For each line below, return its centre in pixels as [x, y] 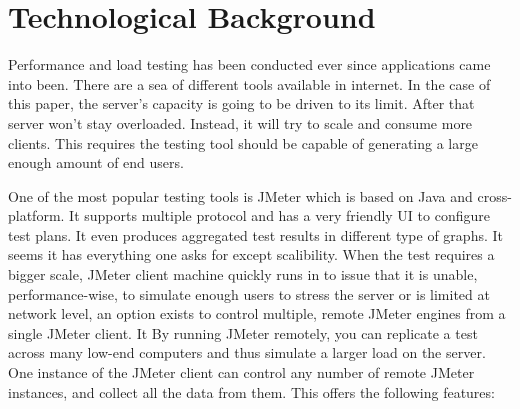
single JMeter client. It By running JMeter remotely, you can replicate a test [243, 332]
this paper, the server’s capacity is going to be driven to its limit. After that [241, 103]
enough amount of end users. [96, 162]
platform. [36, 215]
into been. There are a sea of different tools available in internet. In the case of [249, 83]
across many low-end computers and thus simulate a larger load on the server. [247, 352]
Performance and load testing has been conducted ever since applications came [249, 64]
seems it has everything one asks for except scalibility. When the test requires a [251, 254]
